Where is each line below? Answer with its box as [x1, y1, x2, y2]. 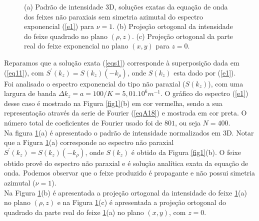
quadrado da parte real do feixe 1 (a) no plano [4, 206, 144, 217]
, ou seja [174, 117, 200, 127]
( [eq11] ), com [4, 67, 44, 77]
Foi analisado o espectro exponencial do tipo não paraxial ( [4, 78, 185, 88]
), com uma [208, 78, 243, 88]
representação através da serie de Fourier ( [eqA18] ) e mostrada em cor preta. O [4, 107, 247, 118]
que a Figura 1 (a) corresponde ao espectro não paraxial [4, 137, 174, 147]
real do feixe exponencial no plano [24, 40, 128, 51]
